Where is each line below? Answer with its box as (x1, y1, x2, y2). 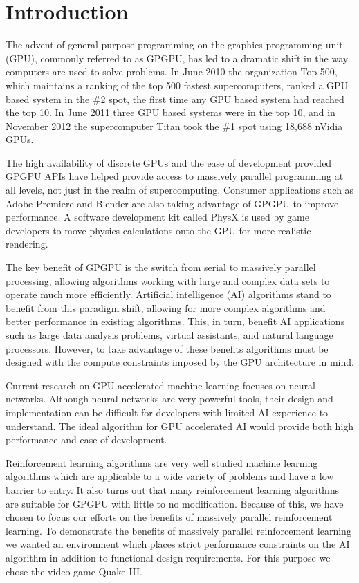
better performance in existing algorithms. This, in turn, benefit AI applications (6, 314, 345, 328)
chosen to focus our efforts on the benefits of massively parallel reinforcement (6, 510, 333, 524)
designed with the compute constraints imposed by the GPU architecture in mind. (6, 355, 354, 369)
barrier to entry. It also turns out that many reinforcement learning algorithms (6, 482, 340, 497)
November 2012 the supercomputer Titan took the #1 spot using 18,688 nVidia (6, 118, 343, 133)
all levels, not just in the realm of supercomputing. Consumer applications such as (6, 183, 354, 197)
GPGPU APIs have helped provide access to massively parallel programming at (6, 169, 344, 183)
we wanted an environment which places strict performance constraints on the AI (6, 537, 350, 551)
